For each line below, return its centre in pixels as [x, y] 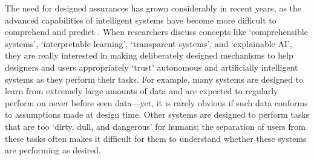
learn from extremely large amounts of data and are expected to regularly [142, 91]
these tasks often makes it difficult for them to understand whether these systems [156, 138]
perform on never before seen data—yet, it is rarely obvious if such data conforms [156, 102]
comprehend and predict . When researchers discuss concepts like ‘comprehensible [156, 32]
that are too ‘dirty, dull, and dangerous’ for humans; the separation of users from [155, 126]
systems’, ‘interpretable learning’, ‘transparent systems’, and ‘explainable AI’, [149, 43]
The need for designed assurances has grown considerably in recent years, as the [153, 8]
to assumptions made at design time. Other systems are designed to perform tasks [157, 114]
